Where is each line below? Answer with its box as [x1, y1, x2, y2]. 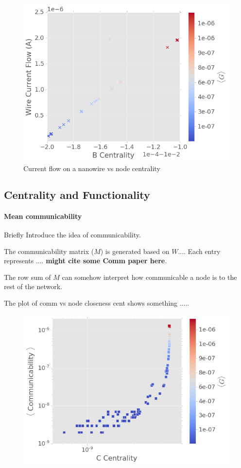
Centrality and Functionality [4, 187, 150, 202]
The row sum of [4, 272, 51, 282]
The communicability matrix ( [4, 246, 94, 256]
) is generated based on [100, 246, 170, 256]
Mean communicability [4, 211, 82, 221]
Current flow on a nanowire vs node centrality [23, 163, 160, 173]
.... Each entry [178, 246, 221, 256]
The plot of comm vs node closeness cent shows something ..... [4, 298, 189, 308]
